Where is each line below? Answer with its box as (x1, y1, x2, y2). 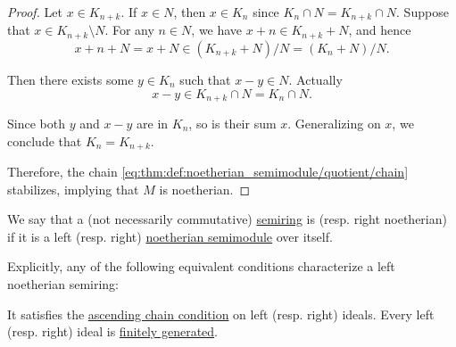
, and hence (348, 21, 411, 39)
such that (179, 70, 231, 88)
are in (137, 113, 169, 132)
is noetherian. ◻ (159, 179, 251, 198)
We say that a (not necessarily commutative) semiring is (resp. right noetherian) (7, 210, 447, 228)
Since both (7, 113, 65, 132)
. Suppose (396, 3, 449, 21)
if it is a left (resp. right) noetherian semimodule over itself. (7, 227, 333, 245)
